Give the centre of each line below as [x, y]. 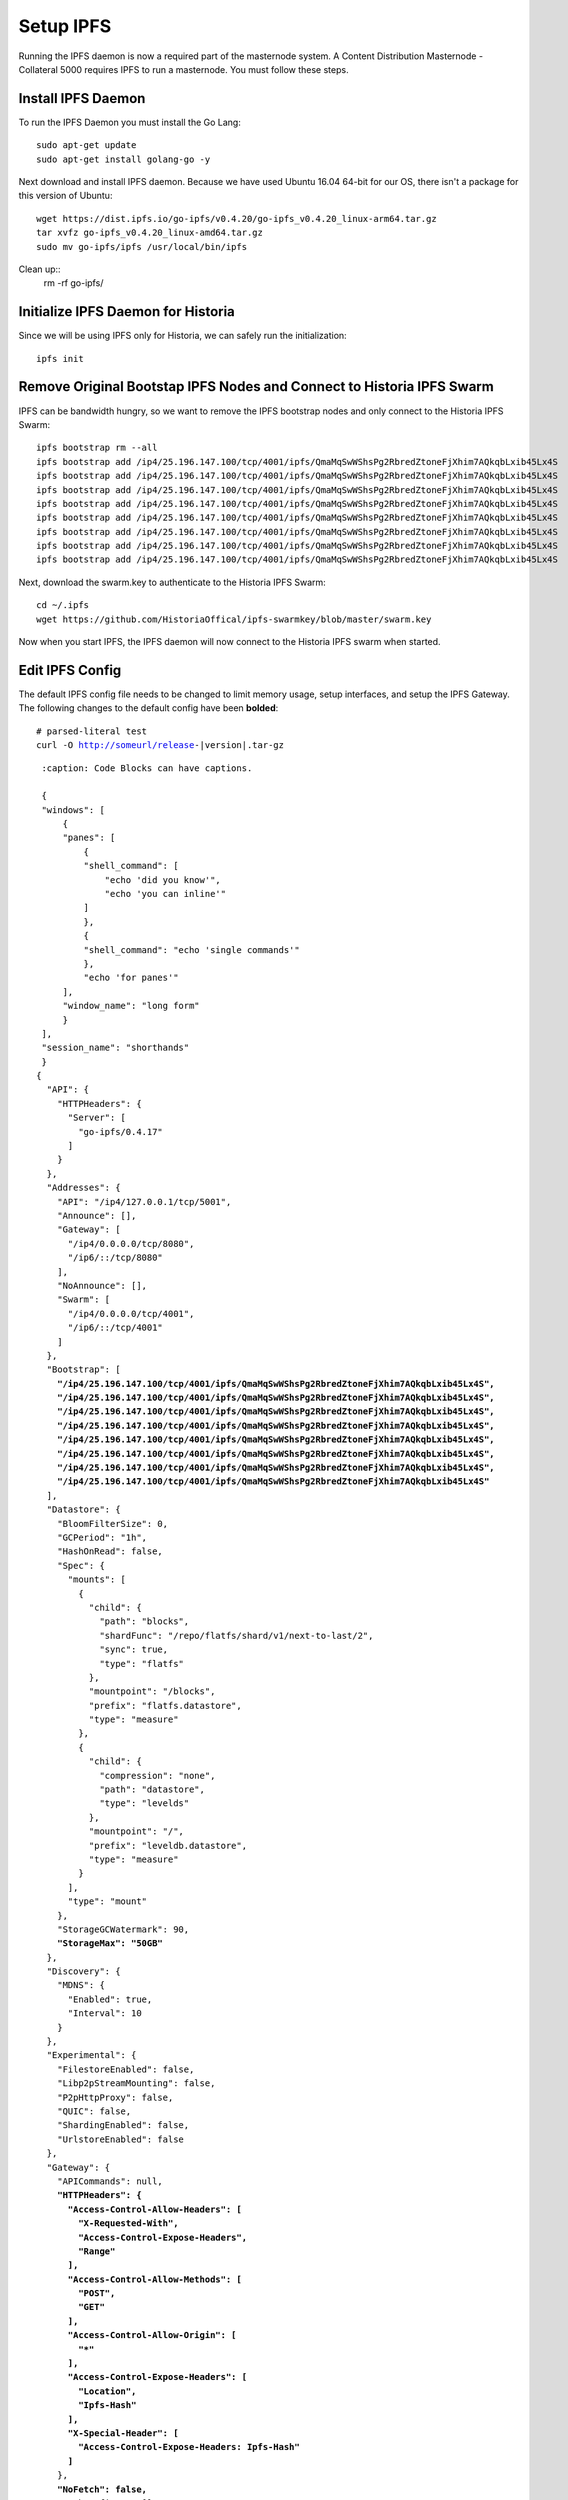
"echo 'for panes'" [131, 978]
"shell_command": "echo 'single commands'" [191, 949]
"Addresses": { [83, 1188]
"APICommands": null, [110, 2181]
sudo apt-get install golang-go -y [123, 159]
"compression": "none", [157, 1775]
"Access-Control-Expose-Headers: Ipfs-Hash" [189, 2447]
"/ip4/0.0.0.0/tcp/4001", [131, 1313]
